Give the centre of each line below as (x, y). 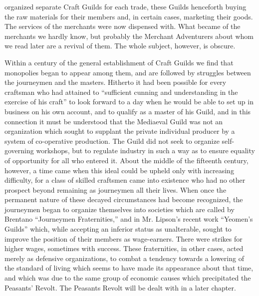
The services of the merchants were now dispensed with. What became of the (123, 26)
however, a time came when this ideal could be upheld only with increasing (119, 170)
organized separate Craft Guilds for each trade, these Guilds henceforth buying (126, 6)
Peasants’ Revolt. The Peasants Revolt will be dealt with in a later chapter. (120, 287)
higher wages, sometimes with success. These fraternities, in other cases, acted (124, 248)
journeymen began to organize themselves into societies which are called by (120, 209)
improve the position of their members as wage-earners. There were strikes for (124, 238)
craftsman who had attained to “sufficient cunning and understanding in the (121, 92)
